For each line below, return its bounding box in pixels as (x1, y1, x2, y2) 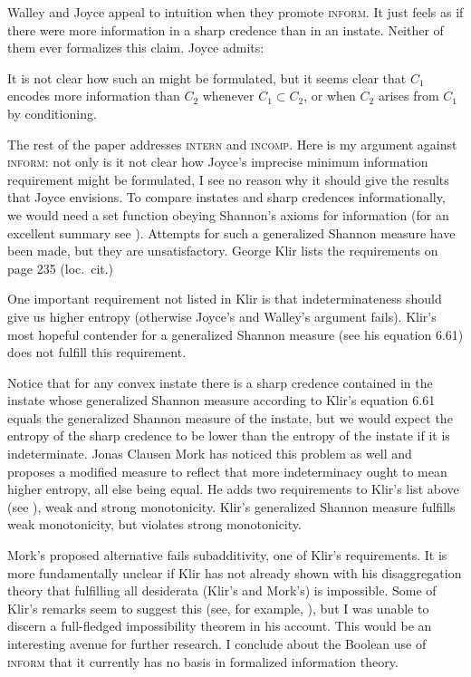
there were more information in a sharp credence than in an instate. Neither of (7, 20, 444, 39)
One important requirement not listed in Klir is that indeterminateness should (7, 289, 442, 308)
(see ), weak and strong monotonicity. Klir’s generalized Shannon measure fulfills (7, 497, 456, 516)
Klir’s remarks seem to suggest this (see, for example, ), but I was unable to (7, 598, 429, 617)
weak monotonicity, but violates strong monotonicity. (7, 515, 302, 534)
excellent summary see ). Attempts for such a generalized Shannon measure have (7, 223, 456, 242)
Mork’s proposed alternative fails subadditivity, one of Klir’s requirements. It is (7, 546, 447, 565)
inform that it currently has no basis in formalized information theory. (7, 652, 399, 671)
